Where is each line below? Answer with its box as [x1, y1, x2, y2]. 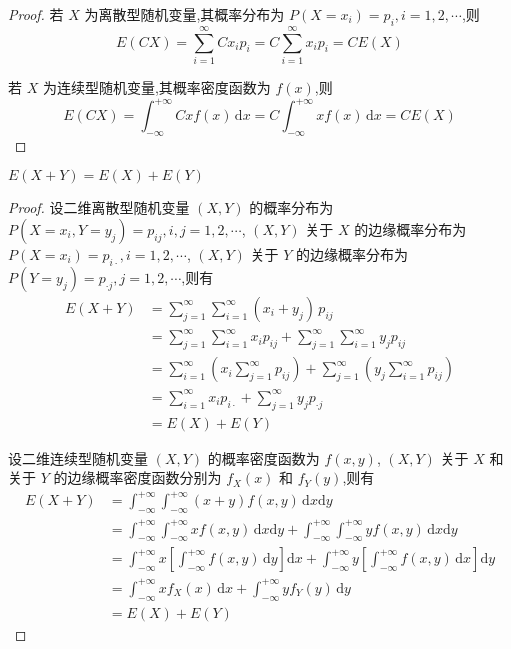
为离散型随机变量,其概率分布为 [84, 4, 285, 24]
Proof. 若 [8, 4, 64, 24]
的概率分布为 [249, 197, 334, 218]
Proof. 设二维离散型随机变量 [8, 197, 190, 218]
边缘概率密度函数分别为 [67, 467, 222, 488]
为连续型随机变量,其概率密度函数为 [42, 76, 271, 97]
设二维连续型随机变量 [8, 447, 148, 468]
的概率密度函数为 [207, 447, 320, 468]
